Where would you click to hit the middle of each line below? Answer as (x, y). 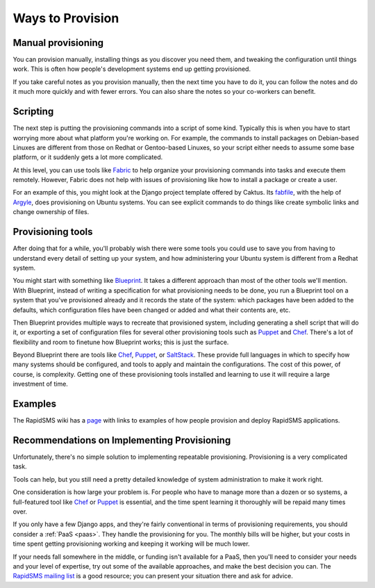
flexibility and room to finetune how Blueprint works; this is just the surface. (121, 342)
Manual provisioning (58, 43)
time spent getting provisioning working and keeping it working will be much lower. (131, 544)
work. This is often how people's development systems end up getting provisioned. (132, 69)
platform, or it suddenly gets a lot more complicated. (88, 157)
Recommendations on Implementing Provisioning (122, 440)
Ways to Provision (66, 18)
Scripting (33, 112)
